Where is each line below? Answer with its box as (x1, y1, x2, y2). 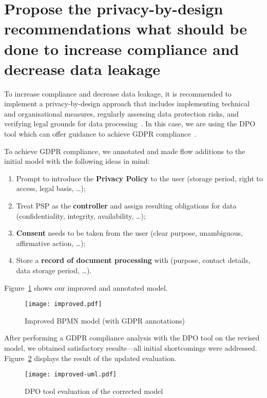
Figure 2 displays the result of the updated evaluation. (4, 352, 177, 363)
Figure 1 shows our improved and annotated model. (4, 282, 168, 293)
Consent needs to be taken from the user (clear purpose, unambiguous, (16, 228, 243, 238)
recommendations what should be (4, 18, 247, 39)
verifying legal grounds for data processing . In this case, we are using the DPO (4, 118, 256, 129)
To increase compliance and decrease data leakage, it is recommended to (4, 88, 232, 99)
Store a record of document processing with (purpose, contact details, (16, 255, 251, 266)
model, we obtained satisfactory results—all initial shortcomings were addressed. (4, 343, 257, 353)
